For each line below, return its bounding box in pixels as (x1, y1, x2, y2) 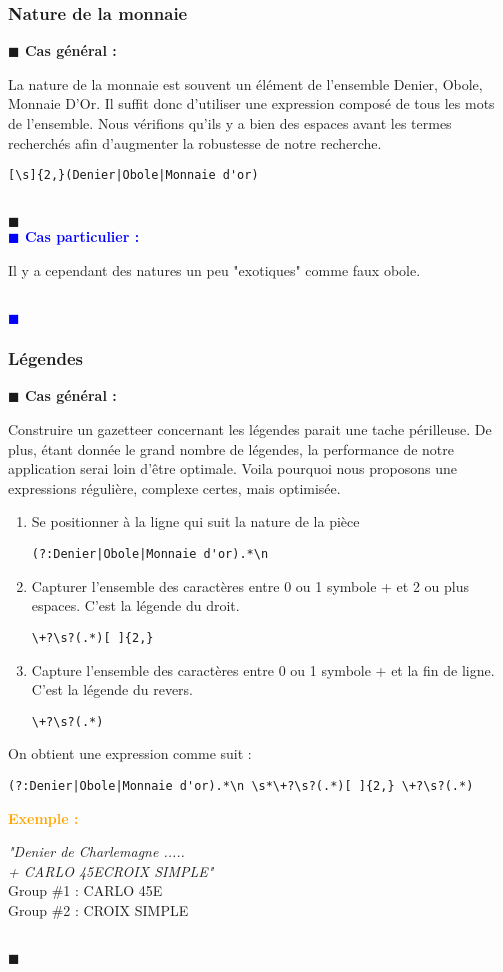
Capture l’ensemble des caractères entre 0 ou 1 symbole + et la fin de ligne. (31, 659, 495, 680)
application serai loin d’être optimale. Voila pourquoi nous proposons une (8, 458, 457, 479)
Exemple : (8, 807, 79, 828)
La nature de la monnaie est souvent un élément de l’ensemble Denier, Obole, (8, 73, 483, 94)
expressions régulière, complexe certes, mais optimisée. (8, 477, 341, 498)
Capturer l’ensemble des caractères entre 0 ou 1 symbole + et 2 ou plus (31, 575, 470, 596)
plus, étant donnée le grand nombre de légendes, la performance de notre (8, 438, 455, 459)
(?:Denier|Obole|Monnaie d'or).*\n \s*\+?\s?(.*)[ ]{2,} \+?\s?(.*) (8, 778, 474, 793)
